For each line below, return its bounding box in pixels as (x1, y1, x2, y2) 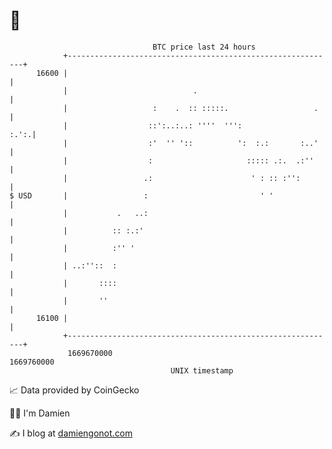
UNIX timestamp (170, 365, 234, 376)
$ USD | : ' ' (9, 190, 274, 201)
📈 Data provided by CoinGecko (9, 384, 140, 396)
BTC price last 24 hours (152, 42, 256, 52)
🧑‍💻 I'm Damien (9, 407, 71, 419)
